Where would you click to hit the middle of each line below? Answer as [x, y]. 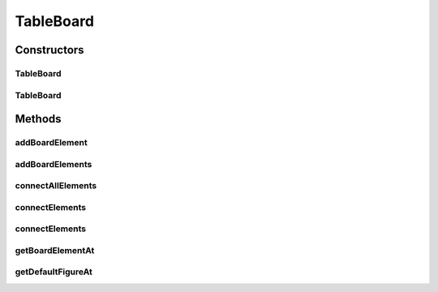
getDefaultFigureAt [54, 272]
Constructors [49, 50]
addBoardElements [54, 164]
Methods [38, 119]
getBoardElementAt [55, 250]
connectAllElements [56, 186]
